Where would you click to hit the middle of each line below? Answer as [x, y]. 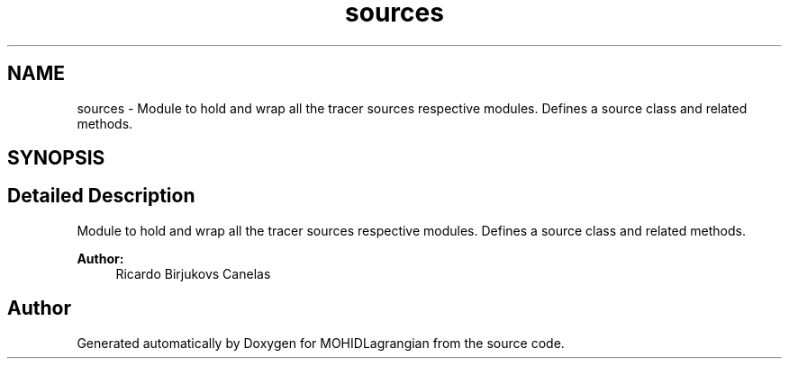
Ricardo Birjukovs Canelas [193, 273]
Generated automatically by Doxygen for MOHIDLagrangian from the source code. [321, 343]
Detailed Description [101, 196]
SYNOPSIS [56, 158]
